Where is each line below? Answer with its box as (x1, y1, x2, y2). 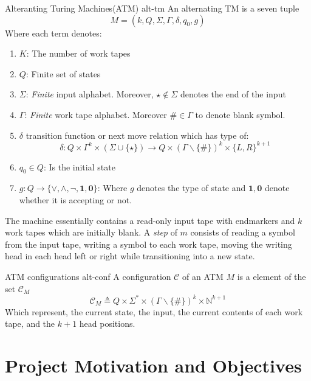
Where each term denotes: (5, 26, 102, 39)
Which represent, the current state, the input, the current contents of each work (5, 305, 303, 318)
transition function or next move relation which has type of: (26, 128, 249, 141)
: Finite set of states (26, 67, 101, 80)
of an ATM (182, 270, 224, 283)
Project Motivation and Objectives (5, 353, 302, 378)
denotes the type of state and (137, 181, 246, 194)
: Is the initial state (43, 160, 115, 173)
